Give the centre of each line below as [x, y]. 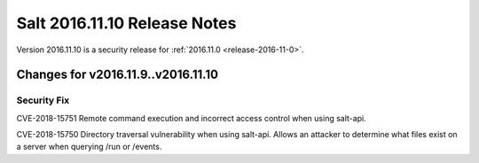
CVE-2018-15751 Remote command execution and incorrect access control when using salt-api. [192, 118]
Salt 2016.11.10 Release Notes [126, 23]
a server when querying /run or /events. [89, 147]
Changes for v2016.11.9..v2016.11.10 [118, 75]
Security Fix [43, 100]
